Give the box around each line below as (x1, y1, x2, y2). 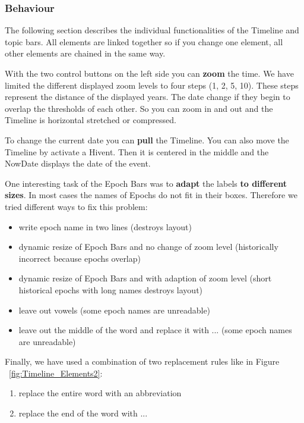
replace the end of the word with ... (18, 407, 148, 419)
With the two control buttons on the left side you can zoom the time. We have (5, 67, 294, 79)
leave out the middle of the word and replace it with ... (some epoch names (18, 324, 292, 336)
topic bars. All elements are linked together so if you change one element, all (5, 35, 283, 48)
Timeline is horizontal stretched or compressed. (5, 114, 176, 126)
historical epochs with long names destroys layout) (18, 283, 203, 296)
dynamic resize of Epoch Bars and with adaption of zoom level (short (18, 272, 272, 284)
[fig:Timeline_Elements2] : (9, 366, 103, 379)
